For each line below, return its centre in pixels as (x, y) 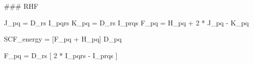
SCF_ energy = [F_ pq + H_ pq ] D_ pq (63, 39)
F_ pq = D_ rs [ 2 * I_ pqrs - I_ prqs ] (61, 55)
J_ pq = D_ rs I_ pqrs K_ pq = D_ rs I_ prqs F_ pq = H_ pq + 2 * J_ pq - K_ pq (126, 22)
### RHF (21, 6)
